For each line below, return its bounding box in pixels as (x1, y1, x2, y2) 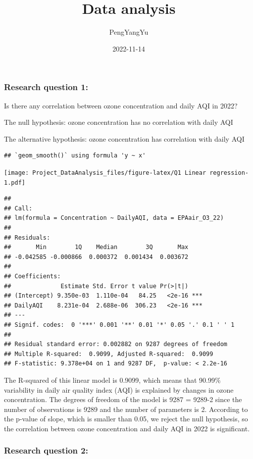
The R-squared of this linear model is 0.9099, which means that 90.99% (4, 374, 221, 385)
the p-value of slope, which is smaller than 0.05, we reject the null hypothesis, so (4, 413, 248, 424)
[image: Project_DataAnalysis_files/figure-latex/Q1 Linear (4, 169, 206, 176)
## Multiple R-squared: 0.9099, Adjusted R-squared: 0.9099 (4, 350, 213, 357)
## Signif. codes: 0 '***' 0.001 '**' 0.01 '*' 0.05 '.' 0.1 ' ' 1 (4, 321, 235, 329)
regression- (209, 169, 249, 176)
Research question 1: (4, 81, 88, 93)
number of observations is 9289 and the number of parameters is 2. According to (4, 404, 248, 414)
